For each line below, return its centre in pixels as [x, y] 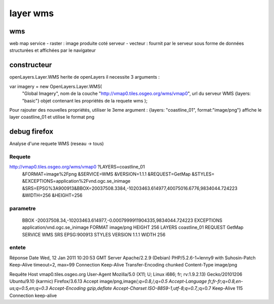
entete [18, 248]
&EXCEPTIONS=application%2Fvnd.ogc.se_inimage [76, 181]
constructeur [31, 65]
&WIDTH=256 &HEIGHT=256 [52, 195]
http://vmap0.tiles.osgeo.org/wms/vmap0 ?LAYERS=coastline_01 [77, 167]
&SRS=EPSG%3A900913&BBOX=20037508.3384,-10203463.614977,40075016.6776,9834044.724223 [130, 188]
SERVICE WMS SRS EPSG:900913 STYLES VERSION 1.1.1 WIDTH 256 [94, 234]
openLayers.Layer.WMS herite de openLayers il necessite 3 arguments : [84, 77]
